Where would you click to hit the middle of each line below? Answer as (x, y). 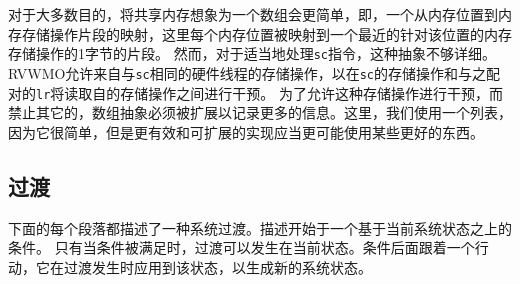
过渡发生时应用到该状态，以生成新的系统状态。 (217, 266)
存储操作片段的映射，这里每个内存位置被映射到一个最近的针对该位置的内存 (266, 33)
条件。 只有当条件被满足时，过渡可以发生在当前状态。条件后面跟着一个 (241, 247)
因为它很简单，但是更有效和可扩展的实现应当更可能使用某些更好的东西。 (246, 131)
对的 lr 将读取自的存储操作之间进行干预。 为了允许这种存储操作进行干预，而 (255, 92)
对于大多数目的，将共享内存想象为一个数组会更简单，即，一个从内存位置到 (253, 14)
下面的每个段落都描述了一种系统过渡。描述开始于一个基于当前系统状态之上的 (260, 227)
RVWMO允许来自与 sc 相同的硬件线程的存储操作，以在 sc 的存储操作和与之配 (254, 72)
